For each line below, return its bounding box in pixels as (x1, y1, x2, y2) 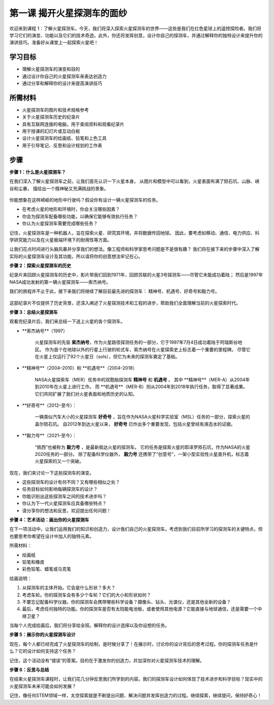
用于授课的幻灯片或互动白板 (22, 128, 80, 134)
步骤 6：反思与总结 (9, 667, 49, 673)
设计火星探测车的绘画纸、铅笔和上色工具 (22, 135, 107, 142)
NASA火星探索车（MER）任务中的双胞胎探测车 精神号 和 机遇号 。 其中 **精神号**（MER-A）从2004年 (35, 376, 250, 382)
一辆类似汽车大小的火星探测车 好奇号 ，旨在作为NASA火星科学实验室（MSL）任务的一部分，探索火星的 (35, 414, 251, 420)
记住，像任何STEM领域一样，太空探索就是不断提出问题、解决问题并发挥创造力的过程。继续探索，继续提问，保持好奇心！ (9, 692, 262, 698)
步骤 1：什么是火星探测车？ (9, 169, 66, 175)
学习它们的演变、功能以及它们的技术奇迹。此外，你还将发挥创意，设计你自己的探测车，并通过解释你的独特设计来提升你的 (9, 32, 263, 38)
